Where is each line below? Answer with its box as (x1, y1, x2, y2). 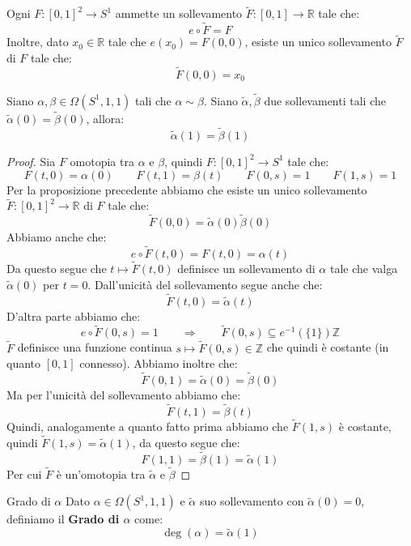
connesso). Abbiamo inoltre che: (79, 355, 238, 372)
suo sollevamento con (199, 493, 304, 510)
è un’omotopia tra (56, 465, 146, 482)
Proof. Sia (6, 152, 56, 169)
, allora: (86, 110, 125, 127)
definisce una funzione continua (17, 339, 172, 356)
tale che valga (329, 260, 398, 277)
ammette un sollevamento (115, 5, 243, 22)
